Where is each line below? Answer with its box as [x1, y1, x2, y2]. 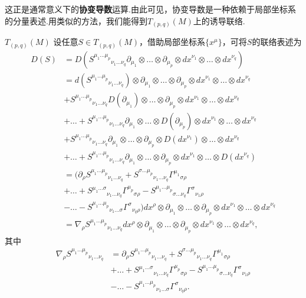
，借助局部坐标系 [139, 35, 206, 48]
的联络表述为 [252, 35, 302, 48]
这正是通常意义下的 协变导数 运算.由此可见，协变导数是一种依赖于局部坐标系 [5, 3, 296, 15]
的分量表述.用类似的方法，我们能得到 [5, 14, 147, 27]
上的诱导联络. [193, 14, 245, 27]
